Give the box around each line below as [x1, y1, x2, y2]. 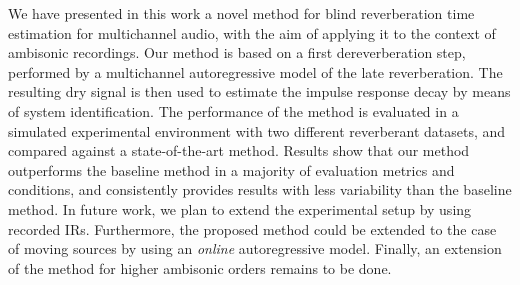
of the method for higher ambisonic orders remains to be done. [8, 257, 392, 278]
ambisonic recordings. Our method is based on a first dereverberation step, [8, 42, 466, 63]
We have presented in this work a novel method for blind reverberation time [8, 3, 475, 23]
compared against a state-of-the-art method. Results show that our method [8, 140, 470, 161]
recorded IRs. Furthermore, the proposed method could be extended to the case [8, 218, 497, 239]
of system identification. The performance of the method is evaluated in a [8, 100, 459, 121]
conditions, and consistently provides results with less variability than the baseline [8, 179, 512, 200]
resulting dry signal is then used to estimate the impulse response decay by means [8, 81, 511, 102]
